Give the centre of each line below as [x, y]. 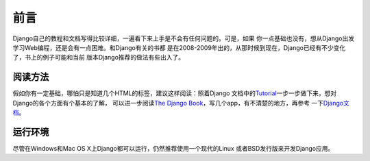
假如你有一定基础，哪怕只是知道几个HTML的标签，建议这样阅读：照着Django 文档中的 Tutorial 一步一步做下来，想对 [175, 93]
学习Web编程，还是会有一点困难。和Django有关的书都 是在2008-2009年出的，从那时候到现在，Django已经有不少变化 [179, 47]
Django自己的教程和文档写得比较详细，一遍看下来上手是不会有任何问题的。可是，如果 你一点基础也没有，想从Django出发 [184, 38]
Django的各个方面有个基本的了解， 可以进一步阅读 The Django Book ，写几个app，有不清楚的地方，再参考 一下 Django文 [181, 103]
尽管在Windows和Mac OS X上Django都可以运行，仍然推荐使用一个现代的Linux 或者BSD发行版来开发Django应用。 [173, 148]
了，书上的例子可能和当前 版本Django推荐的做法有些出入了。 [99, 58]
